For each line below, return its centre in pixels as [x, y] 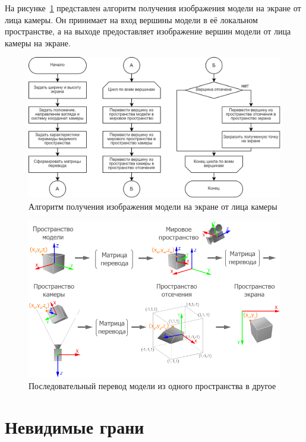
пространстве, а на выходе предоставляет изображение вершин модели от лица [148, 31]
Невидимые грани [75, 426]
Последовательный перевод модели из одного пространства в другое [152, 386]
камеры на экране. [38, 42]
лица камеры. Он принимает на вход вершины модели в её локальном [131, 19]
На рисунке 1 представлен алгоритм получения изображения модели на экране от [153, 8]
